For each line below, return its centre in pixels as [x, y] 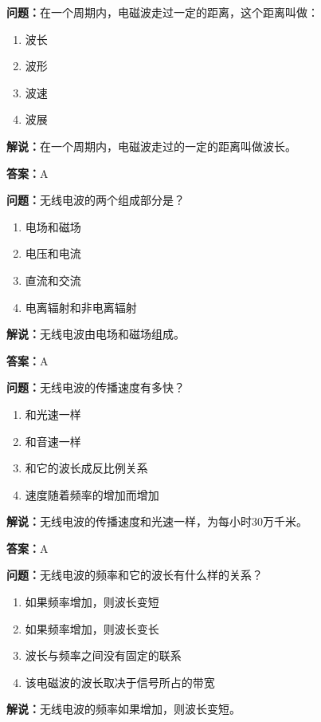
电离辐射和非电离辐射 [81, 307]
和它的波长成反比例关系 [86, 468]
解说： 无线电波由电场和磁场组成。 [96, 334]
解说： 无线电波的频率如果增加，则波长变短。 [123, 709]
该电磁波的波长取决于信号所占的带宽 [120, 682]
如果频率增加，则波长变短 [92, 602]
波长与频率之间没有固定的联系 [103, 655]
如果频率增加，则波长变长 [92, 628]
